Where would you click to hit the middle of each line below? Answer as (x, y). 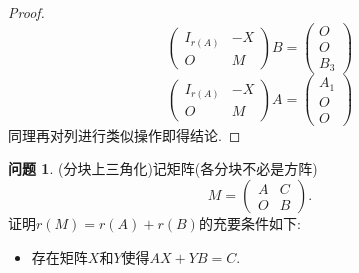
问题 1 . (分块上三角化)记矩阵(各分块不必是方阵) (163, 168)
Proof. (26, 12)
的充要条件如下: (249, 223)
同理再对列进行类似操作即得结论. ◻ (124, 134)
